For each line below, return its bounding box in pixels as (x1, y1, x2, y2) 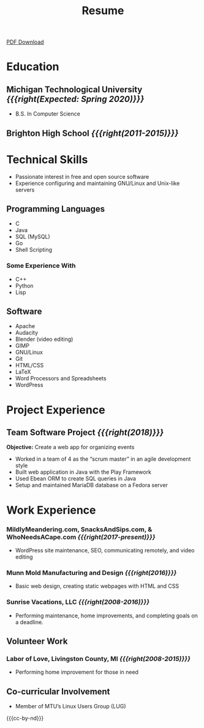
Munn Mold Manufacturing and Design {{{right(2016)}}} (6, 568, 177, 577)
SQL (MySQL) (15, 233, 50, 240)
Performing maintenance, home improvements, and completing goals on (15, 612, 198, 619)
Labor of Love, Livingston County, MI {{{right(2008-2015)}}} (6, 654, 191, 663)
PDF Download (6, 38, 44, 46)
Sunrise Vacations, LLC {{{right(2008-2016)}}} (6, 598, 150, 606)
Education (6, 60, 59, 74)
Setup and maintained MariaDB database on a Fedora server (15, 482, 168, 489)
